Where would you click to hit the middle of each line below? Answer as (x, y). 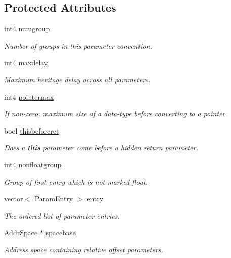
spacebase (61, 232)
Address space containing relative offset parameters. (84, 249)
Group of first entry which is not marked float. (76, 181)
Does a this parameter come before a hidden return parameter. (101, 147)
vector (14, 199)
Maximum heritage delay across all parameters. (77, 79)
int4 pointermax (29, 96)
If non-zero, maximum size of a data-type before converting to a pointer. (116, 114)
